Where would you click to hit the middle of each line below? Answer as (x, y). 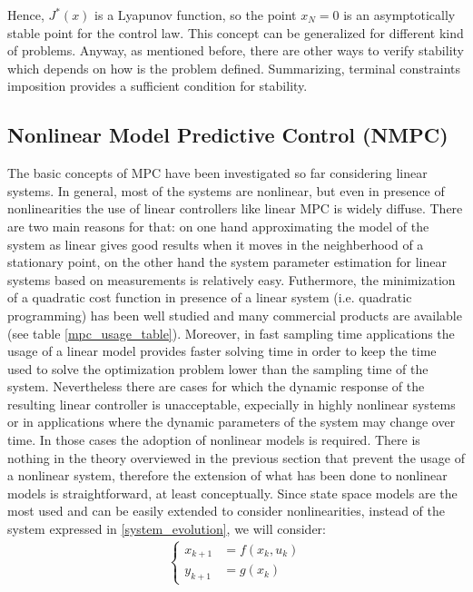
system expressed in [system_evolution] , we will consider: (167, 529)
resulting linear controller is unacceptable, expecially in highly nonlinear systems (232, 404)
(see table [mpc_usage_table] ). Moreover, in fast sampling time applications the (231, 333)
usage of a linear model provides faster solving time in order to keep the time (222, 351)
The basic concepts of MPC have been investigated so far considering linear (217, 173)
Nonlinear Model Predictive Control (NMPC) (228, 135)
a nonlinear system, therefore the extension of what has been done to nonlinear (227, 475)
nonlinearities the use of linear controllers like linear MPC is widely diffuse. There (235, 208)
